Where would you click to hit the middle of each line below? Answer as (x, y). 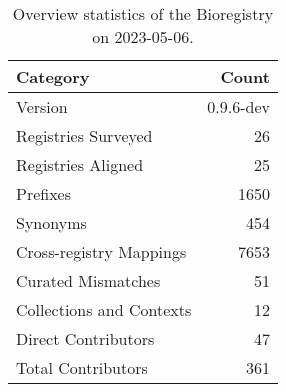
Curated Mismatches (88, 280)
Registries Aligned (80, 164)
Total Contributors (82, 367)
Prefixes (44, 193)
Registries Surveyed (84, 135)
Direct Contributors (85, 338)
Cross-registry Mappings (101, 251)
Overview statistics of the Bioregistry (143, 13)
